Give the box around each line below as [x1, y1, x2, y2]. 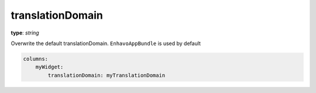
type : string [11, 29, 39, 36]
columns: [23, 56, 49, 62]
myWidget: [35, 64, 64, 70]
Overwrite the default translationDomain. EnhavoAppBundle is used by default [11, 40, 201, 47]
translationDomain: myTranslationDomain [47, 72, 166, 78]
